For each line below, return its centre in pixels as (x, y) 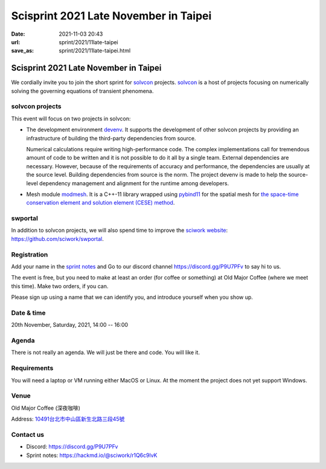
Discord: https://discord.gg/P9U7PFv (72, 447)
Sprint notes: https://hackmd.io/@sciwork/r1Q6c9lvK (92, 455)
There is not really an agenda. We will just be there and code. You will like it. (106, 353)
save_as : (23, 51)
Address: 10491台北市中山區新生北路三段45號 (68, 419)
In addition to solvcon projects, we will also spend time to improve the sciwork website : (120, 231)
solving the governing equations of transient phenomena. (82, 91)
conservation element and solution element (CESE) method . (101, 203)
